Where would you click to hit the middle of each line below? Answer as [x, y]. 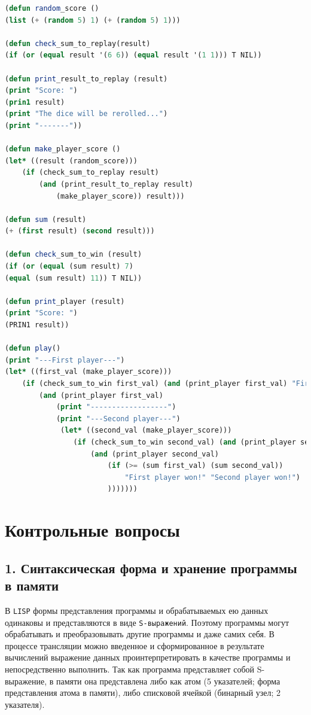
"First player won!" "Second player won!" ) [213, 477]
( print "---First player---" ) [65, 360]
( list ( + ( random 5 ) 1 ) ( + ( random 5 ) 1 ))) [93, 20]
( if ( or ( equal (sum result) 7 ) [69, 267]
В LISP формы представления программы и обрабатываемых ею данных [137, 610]
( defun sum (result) [46, 219]
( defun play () [33, 349]
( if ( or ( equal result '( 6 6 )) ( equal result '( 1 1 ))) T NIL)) [133, 55]
